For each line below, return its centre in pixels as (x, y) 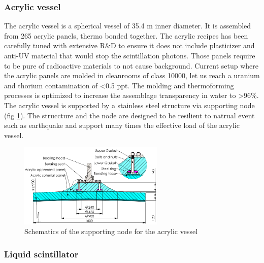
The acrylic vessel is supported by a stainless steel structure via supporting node (129, 105)
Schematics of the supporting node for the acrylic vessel (111, 231)
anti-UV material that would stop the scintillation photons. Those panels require (130, 55)
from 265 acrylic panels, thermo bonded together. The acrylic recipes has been (126, 35)
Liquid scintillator (41, 254)
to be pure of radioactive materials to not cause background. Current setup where (131, 65)
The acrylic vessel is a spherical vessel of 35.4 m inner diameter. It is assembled (128, 26)
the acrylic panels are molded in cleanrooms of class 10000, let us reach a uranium (132, 75)
